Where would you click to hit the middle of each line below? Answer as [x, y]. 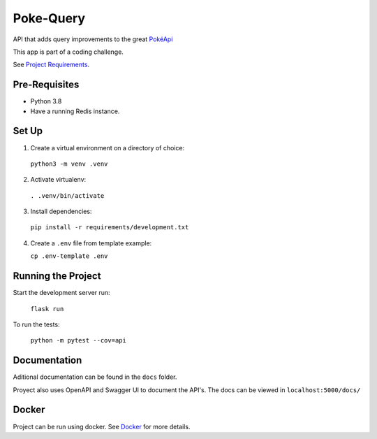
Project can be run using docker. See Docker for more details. [102, 426]
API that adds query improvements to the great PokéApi [93, 39]
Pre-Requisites [46, 85]
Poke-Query [49, 18]
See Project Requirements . [51, 65]
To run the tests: [36, 324]
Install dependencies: [61, 211]
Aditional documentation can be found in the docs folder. [95, 377]
